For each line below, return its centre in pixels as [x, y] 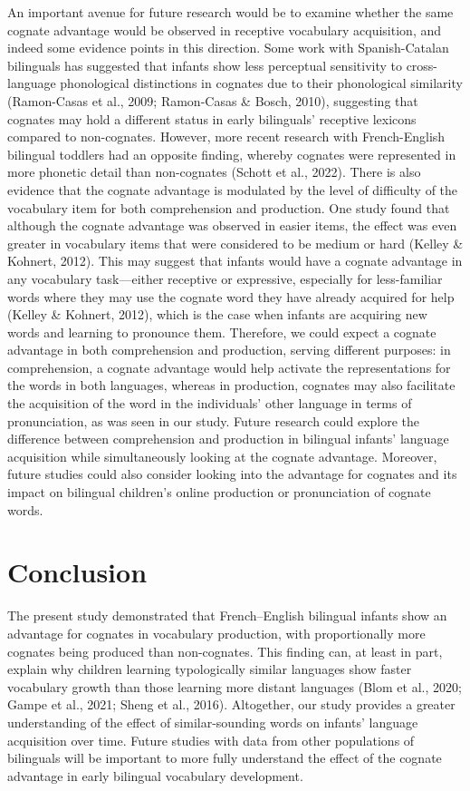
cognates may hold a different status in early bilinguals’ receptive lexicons [212, 118]
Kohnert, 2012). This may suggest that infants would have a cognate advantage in [235, 261]
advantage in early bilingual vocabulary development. [155, 775]
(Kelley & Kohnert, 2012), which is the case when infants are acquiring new [217, 314]
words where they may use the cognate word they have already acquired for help [231, 296]
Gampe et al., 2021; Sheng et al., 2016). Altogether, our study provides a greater [231, 704]
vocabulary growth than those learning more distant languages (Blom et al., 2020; [235, 686]
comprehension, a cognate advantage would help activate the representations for [229, 367]
